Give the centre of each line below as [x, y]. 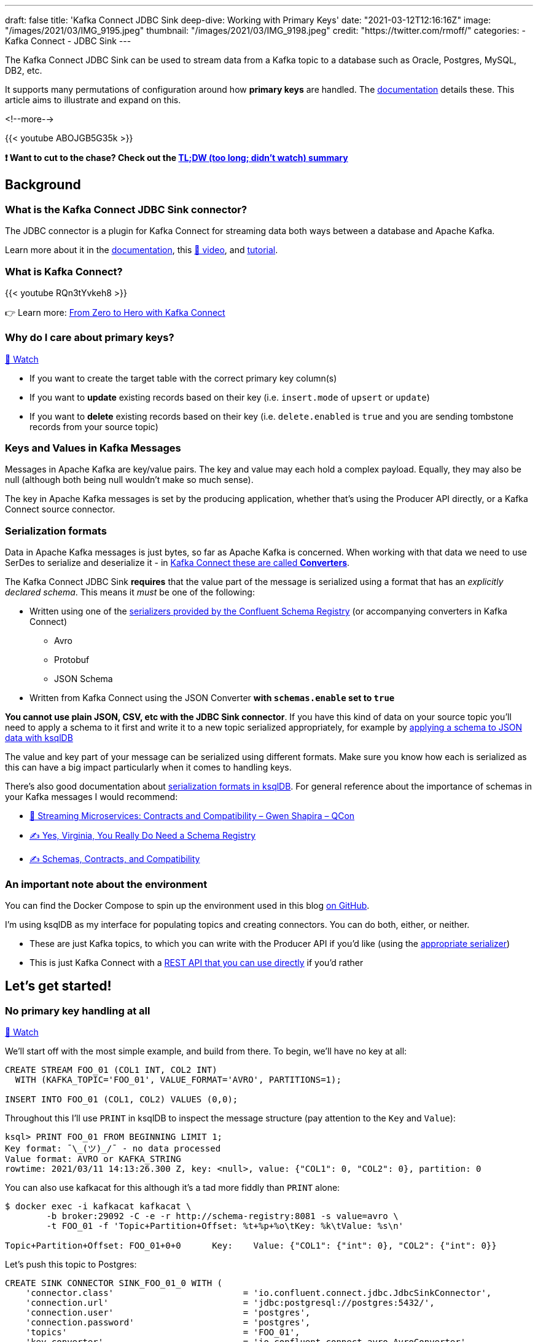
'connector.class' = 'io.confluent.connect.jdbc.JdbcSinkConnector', [259, 1293]
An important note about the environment [106, 884]
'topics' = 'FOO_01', [163, 1332]
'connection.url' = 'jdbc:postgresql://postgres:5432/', [230, 1303]
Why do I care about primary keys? [90, 338]
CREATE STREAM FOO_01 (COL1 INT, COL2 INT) [111, 1070]
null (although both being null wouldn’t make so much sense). [129, 480]
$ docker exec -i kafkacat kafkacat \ [98, 1207]
